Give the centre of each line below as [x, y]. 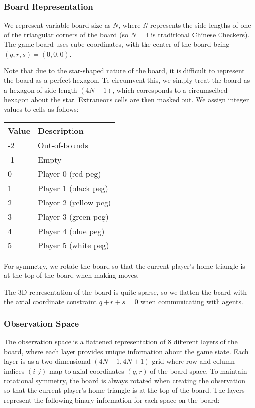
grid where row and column [194, 361]
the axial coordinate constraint [51, 301]
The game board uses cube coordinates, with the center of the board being [117, 44]
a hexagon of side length [41, 89]
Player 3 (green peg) [73, 216]
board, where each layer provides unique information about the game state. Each [126, 351]
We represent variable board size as [57, 25]
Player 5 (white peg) [73, 245]
